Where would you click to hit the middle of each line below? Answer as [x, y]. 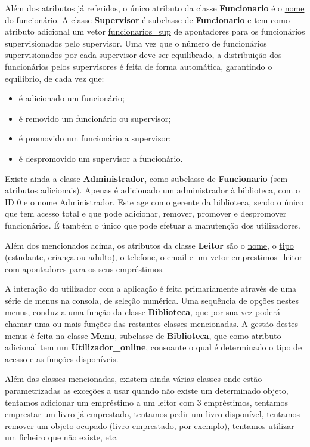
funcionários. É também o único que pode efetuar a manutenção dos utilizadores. [153, 225]
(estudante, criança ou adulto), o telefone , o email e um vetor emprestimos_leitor [154, 257]
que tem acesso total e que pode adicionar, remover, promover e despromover [146, 213]
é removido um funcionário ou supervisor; [95, 118]
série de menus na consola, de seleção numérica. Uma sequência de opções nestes [152, 300]
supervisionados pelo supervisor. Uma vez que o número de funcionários [136, 43]
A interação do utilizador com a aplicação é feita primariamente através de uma [151, 289]
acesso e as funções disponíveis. [62, 358]
